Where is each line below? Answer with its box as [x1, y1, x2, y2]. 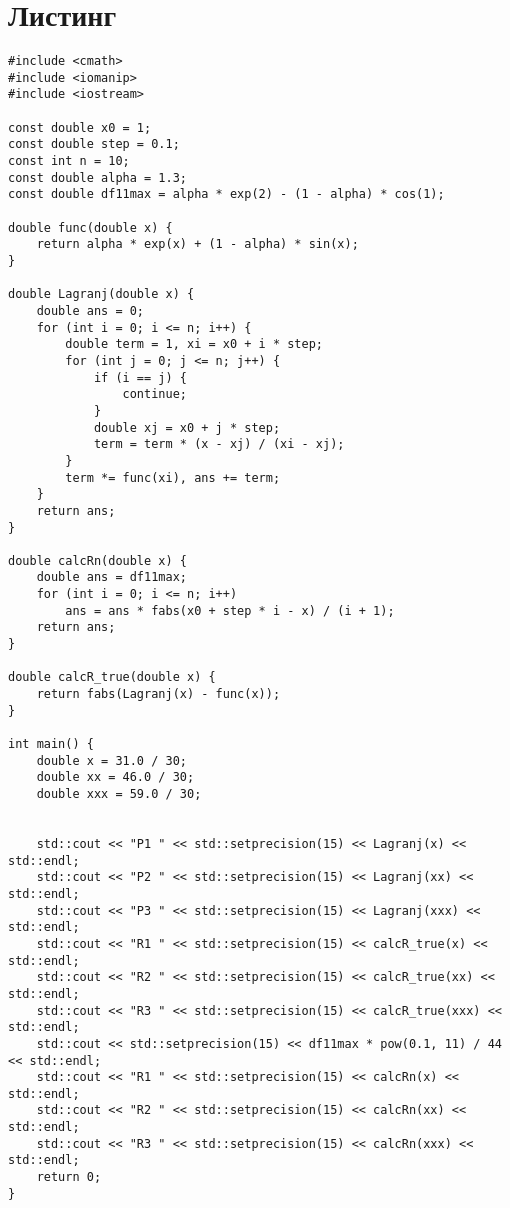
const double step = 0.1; [8, 137, 180, 152]
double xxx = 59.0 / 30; [36, 787, 202, 801]
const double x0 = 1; [8, 120, 152, 135]
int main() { [8, 737, 94, 752]
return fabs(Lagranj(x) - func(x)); [36, 687, 281, 702]
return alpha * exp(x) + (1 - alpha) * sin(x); [36, 237, 359, 252]
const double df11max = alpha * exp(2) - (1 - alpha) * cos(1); [8, 187, 445, 202]
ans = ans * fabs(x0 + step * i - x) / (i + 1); [65, 603, 395, 618]
